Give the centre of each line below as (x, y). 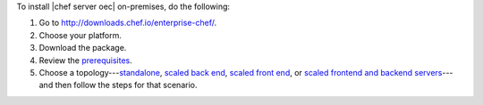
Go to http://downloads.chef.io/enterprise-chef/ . (128, 23)
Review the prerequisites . (86, 60)
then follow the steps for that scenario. (126, 85)
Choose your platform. (80, 35)
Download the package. (83, 48)
